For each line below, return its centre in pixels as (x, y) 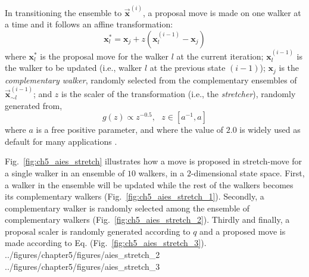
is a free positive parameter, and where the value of (130, 130)
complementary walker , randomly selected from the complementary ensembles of (151, 80)
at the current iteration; (220, 56)
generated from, (34, 105)
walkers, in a (161, 172)
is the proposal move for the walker (104, 56)
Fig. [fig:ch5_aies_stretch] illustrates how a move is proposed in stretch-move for (154, 161)
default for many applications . (61, 141)
